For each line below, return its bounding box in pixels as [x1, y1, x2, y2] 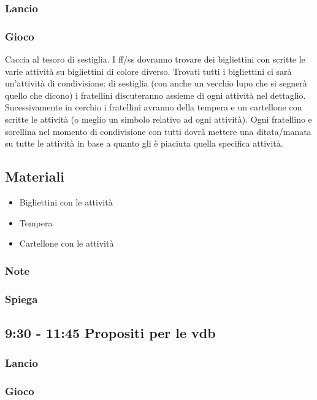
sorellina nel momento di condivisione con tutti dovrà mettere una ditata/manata [5, 125, 311, 137]
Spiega [5, 291, 38, 306]
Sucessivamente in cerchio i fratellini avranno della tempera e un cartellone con [5, 101, 302, 113]
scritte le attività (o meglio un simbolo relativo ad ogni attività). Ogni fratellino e [5, 113, 312, 126]
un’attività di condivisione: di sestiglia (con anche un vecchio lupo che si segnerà [5, 77, 307, 90]
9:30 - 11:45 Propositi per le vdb [5, 323, 216, 342]
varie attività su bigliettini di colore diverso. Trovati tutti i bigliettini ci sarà [5, 64, 292, 77]
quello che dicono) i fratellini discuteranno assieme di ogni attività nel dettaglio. [5, 88, 306, 101]
